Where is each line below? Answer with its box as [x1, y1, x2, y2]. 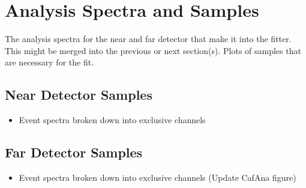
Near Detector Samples [5, 85, 152, 104]
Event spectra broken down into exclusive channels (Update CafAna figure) [19, 171, 296, 183]
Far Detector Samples [5, 143, 143, 162]
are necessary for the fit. [5, 56, 94, 68]
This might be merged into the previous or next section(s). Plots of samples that [5, 44, 301, 56]
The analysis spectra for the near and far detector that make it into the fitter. [5, 32, 292, 45]
